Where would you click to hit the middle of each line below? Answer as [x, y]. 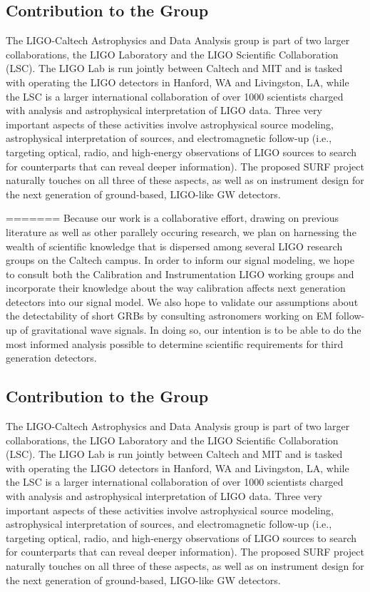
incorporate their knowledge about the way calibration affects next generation [176, 288]
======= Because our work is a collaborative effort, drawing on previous [172, 218]
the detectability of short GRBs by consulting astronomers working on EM [169, 316]
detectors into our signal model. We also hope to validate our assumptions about [182, 301]
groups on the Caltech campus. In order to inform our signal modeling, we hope [180, 260]
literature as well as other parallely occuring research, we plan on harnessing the [181, 231]
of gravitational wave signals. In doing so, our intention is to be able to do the [191, 330]
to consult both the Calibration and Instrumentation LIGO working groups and [180, 274]
